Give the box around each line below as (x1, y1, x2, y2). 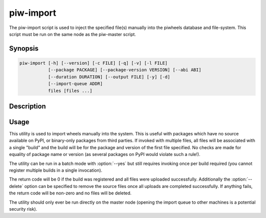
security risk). (9, 206, 37, 212)
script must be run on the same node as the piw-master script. (9, 31, 136, 37)
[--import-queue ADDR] (48, 81, 103, 87)
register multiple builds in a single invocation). (9, 167, 102, 173)
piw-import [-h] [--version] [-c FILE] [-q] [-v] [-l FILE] (19, 60, 168, 66)
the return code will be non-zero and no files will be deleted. (9, 190, 132, 196)
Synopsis (9, 44, 39, 53)
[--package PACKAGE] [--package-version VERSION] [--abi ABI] (48, 67, 201, 73)
